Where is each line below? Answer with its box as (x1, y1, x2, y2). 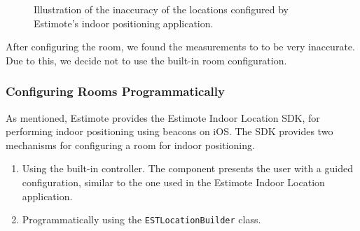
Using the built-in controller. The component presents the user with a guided (22, 161, 353, 176)
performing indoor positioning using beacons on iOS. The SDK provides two (6, 124, 333, 139)
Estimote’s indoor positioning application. (34, 15, 214, 30)
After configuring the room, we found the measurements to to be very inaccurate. (6, 39, 355, 54)
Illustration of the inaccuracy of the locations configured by (34, 2, 289, 16)
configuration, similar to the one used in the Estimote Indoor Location (22, 174, 325, 189)
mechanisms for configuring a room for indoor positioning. (6, 137, 255, 152)
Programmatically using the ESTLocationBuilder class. (22, 212, 261, 227)
